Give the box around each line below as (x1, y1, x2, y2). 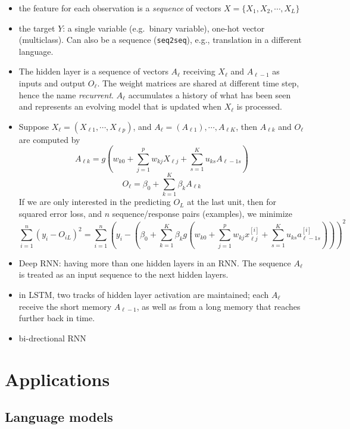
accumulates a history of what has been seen (128, 88, 291, 101)
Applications (5, 366, 110, 391)
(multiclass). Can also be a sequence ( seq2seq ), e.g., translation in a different (18, 33, 302, 46)
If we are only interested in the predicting (18, 195, 171, 208)
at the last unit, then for (187, 195, 277, 208)
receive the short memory (18, 300, 112, 312)
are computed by (18, 133, 80, 145)
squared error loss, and (18, 207, 102, 219)
